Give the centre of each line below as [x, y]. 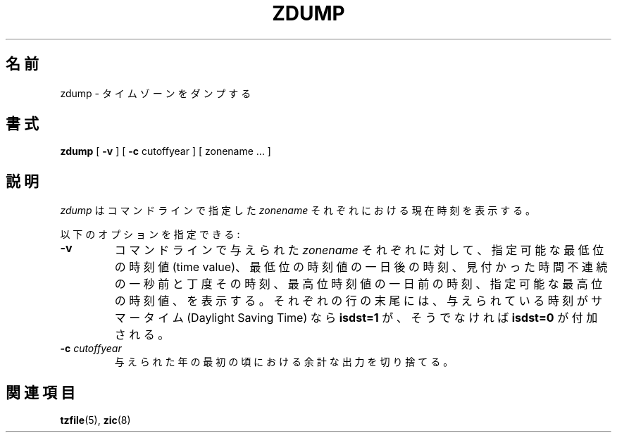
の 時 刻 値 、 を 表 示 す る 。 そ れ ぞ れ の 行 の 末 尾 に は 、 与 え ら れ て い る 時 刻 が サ [359, 301]
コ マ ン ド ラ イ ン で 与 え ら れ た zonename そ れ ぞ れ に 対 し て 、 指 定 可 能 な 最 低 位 [359, 250]
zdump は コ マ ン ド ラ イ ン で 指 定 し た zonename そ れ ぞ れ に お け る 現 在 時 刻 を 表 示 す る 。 [298, 211]
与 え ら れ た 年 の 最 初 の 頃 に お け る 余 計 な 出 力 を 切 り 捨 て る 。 [284, 362]
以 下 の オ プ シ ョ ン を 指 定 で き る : [150, 234]
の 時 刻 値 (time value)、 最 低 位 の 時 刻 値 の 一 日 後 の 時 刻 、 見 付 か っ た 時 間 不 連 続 [361, 267]
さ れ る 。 [142, 335]
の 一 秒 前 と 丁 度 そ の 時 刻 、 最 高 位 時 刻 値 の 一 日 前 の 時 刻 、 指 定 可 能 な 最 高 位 [359, 284]
